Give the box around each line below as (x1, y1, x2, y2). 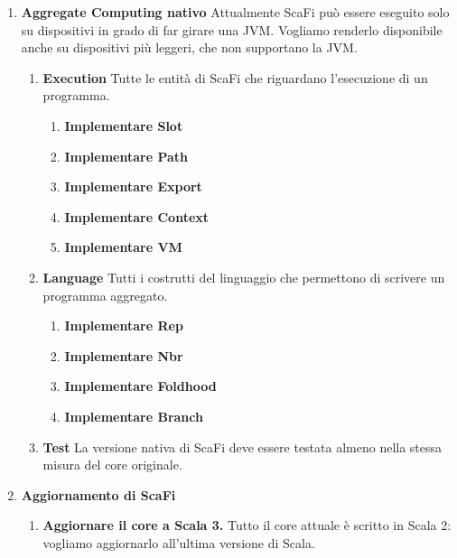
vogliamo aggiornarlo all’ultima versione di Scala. (42, 533, 315, 552)
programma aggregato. (42, 285, 168, 304)
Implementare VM (64, 237, 182, 256)
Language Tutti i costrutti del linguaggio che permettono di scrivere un (42, 267, 445, 286)
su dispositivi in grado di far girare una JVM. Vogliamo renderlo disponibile (21, 20, 443, 39)
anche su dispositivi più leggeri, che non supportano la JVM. (21, 38, 358, 57)
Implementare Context (64, 207, 210, 226)
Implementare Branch (64, 406, 203, 425)
